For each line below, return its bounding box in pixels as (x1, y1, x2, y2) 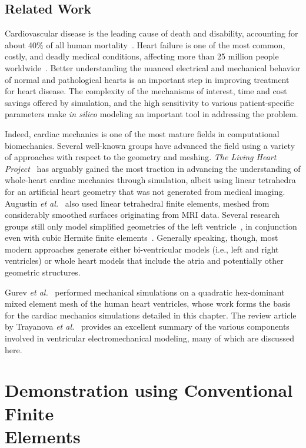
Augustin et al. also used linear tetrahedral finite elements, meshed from (5, 197, 270, 209)
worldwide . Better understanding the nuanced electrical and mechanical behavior (5, 61, 301, 74)
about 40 (5, 38, 37, 51)
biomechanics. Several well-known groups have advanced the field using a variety (5, 139, 295, 151)
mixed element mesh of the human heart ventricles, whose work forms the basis (5, 297, 291, 310)
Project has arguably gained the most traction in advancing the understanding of (5, 162, 301, 174)
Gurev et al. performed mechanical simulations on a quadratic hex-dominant (5, 286, 285, 298)
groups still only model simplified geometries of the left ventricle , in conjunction (5, 220, 297, 232)
